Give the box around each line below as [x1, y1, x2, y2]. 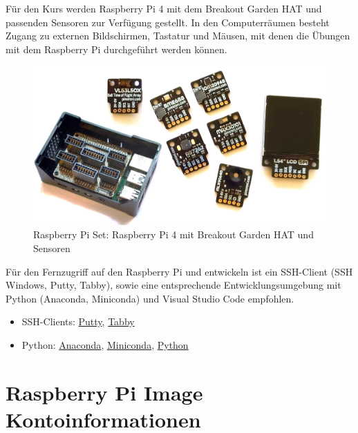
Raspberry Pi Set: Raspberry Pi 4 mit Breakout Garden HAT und [33, 227, 314, 242]
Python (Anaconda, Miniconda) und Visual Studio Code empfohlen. [6, 291, 294, 305]
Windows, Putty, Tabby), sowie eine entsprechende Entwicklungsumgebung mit [6, 278, 341, 292]
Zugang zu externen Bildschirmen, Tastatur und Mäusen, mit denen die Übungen [6, 28, 350, 43]
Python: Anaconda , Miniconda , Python [21, 337, 189, 352]
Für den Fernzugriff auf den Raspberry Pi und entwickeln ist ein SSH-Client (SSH [6, 264, 353, 278]
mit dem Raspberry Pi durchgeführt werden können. [6, 41, 227, 56]
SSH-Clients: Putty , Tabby [21, 314, 135, 329]
